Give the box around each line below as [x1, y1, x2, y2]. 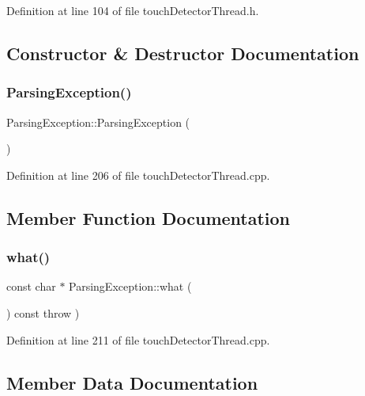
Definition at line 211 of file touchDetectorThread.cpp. [6, 331, 270, 348]
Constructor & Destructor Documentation [6, 40, 359, 65]
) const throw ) [6, 304, 80, 321]
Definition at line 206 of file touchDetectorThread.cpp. [6, 166, 270, 183]
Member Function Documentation [6, 205, 291, 230]
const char [6, 278, 56, 295]
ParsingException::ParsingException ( [6, 113, 190, 130]
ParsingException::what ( [69, 278, 192, 295]
